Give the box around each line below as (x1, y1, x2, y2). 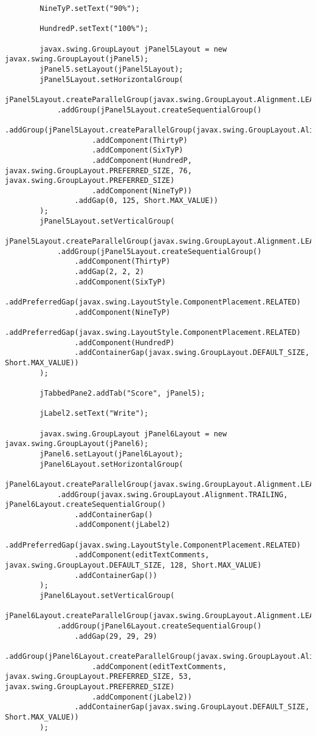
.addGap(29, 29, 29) (74, 631, 157, 641)
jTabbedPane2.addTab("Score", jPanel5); (39, 388, 205, 397)
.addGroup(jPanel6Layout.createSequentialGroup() (57, 622, 262, 631)
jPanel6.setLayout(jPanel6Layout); (39, 449, 184, 458)
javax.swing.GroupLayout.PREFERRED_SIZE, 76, (5, 166, 192, 175)
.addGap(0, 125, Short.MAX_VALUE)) (74, 196, 218, 205)
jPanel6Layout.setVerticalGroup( (39, 591, 175, 600)
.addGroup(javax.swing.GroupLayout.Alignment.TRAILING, (57, 490, 288, 499)
